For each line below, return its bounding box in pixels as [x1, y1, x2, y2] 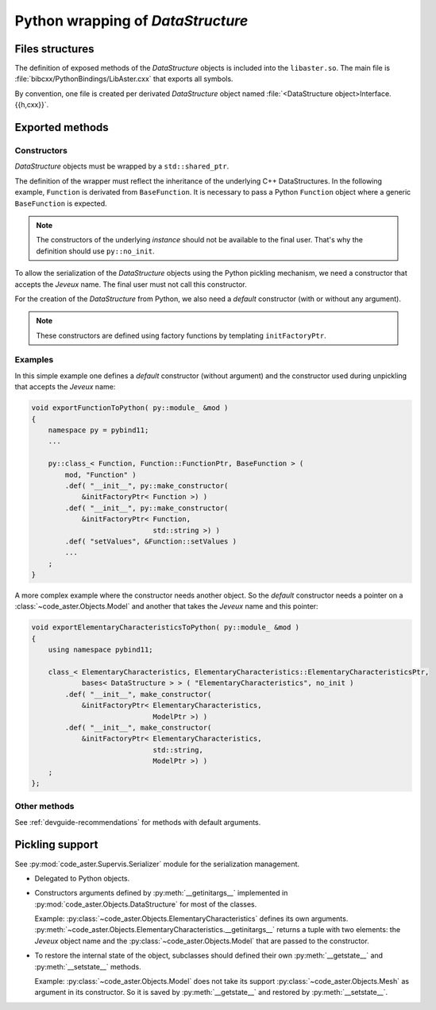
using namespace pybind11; [48, 645, 154, 655]
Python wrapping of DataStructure [14, 12, 249, 29]
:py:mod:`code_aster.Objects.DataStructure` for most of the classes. [34, 899, 257, 909]
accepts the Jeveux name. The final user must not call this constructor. [14, 279, 248, 289]
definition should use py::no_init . [36, 246, 155, 256]
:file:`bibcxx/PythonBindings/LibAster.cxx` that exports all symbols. [14, 74, 233, 83]
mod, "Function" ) [64, 470, 137, 479]
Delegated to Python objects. [34, 873, 130, 883]
